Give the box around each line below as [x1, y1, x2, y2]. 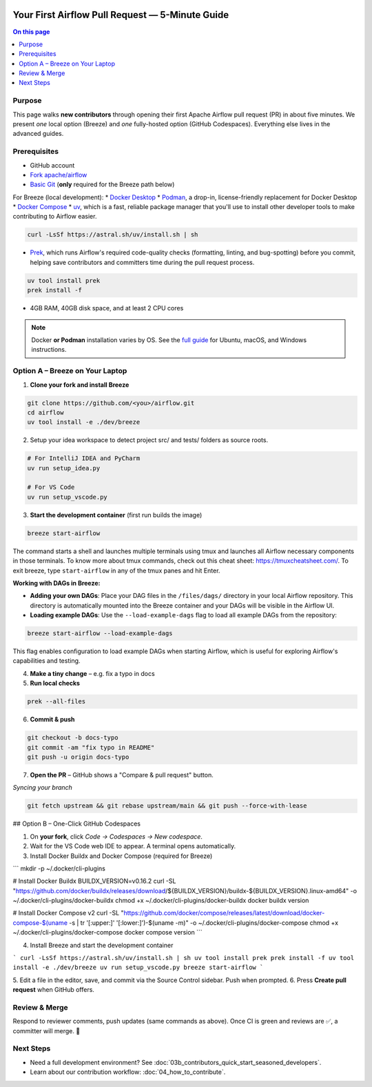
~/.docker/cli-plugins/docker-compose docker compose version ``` [12, 928, 203, 937]
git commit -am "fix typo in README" [27, 744, 155, 751]
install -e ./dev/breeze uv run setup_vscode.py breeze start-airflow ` [12, 964, 264, 972]
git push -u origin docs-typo [27, 752, 130, 761]
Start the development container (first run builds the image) [30, 510, 203, 519]
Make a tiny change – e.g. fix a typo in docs [30, 669, 155, 677]
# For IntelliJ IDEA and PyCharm [27, 455, 141, 462]
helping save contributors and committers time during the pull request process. [30, 258, 255, 266]
